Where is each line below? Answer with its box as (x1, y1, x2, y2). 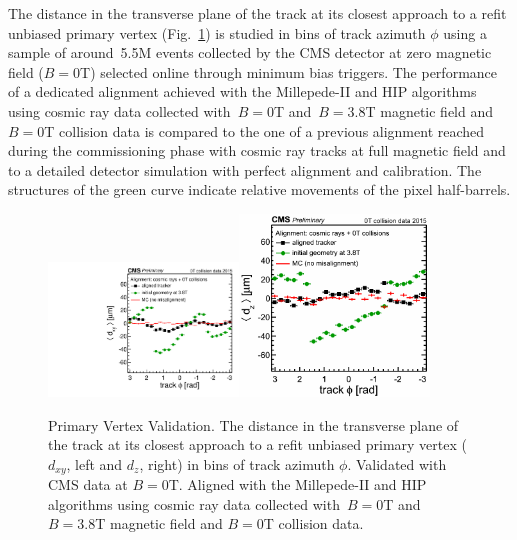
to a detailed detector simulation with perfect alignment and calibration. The (8, 159, 482, 180)
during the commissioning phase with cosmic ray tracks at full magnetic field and (8, 140, 506, 161)
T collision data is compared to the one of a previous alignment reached (44, 120, 485, 141)
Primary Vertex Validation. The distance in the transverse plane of (48, 414, 459, 435)
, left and (66, 453, 123, 474)
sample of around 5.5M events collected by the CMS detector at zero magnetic (8, 42, 492, 63)
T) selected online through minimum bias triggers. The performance (80, 61, 498, 82)
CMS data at (48, 474, 128, 495)
